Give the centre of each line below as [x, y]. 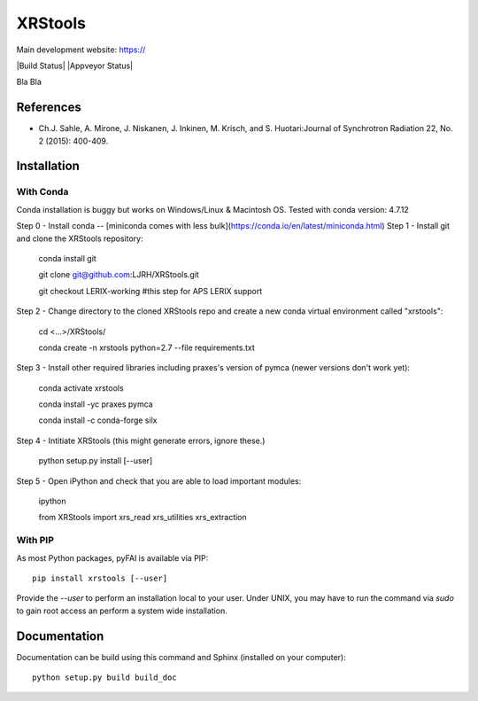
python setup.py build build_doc [104, 678]
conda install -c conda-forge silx [98, 420]
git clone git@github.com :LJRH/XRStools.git [119, 275]
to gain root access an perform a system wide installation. [122, 611]
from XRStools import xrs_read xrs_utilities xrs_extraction [143, 518]
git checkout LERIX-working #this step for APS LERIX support [150, 291]
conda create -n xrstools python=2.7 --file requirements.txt [147, 347]
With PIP [35, 541]
